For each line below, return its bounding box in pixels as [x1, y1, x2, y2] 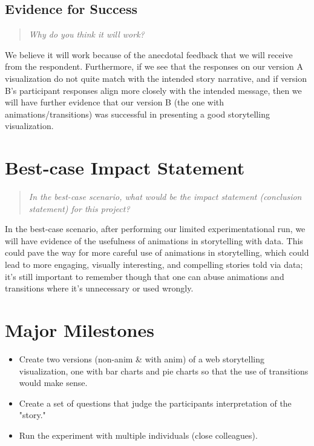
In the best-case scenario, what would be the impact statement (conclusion [28, 190, 302, 203]
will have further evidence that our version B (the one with [5, 96, 224, 108]
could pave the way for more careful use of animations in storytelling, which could [5, 246, 309, 259]
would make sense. [19, 376, 88, 389]
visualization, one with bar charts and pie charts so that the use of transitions [19, 364, 309, 377]
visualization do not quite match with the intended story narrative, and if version [5, 72, 307, 84]
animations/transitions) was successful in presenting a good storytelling [5, 107, 270, 120]
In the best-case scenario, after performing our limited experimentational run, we [5, 222, 306, 235]
